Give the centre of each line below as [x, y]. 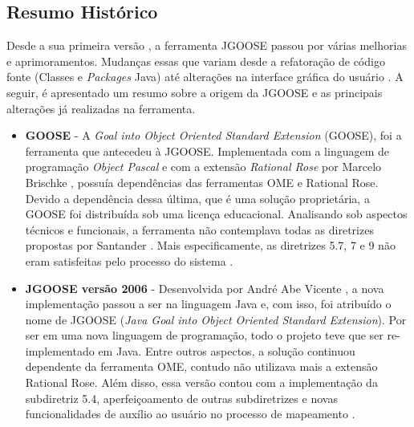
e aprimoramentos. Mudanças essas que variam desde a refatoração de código [196, 61]
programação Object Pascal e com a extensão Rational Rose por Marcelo [203, 167]
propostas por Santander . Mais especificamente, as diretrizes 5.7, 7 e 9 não [210, 245]
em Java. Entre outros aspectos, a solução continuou [227, 350]
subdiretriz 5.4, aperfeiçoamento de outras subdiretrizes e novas [181, 398]
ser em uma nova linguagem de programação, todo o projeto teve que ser [204, 335]
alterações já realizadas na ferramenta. [101, 108]
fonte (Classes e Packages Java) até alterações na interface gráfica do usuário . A [205, 77]
